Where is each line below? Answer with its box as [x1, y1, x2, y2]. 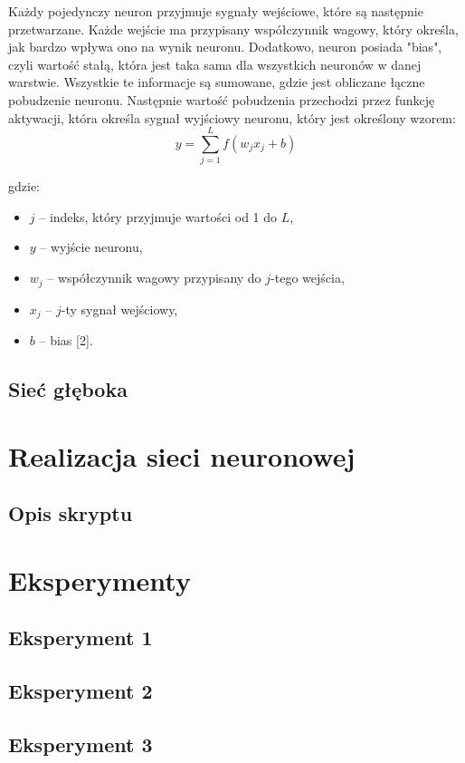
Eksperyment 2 [8, 677, 153, 705]
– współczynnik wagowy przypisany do [47, 268, 261, 287]
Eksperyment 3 [8, 729, 153, 758]
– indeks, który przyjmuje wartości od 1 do [39, 207, 278, 226]
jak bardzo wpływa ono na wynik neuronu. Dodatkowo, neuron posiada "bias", [8, 37, 442, 56]
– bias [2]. [39, 330, 93, 349]
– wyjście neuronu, [40, 237, 143, 256]
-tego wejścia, [270, 268, 345, 287]
